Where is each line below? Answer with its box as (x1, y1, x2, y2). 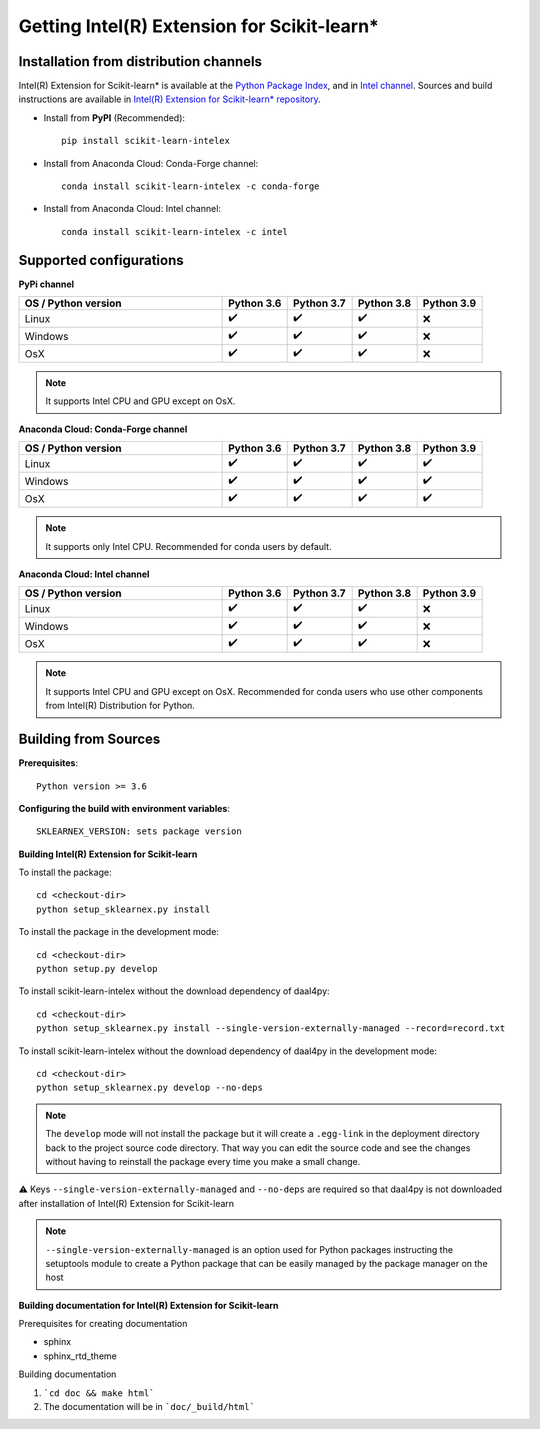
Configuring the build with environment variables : (18, 802, 230, 814)
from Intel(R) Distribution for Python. (45, 700, 195, 712)
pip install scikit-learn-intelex (61, 135, 230, 147)
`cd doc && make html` (43, 1387, 155, 1399)
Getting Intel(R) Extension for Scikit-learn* (18, 15, 380, 37)
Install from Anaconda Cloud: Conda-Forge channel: (43, 157, 259, 169)
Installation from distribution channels (18, 53, 263, 70)
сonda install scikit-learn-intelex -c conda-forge (61, 181, 320, 192)
